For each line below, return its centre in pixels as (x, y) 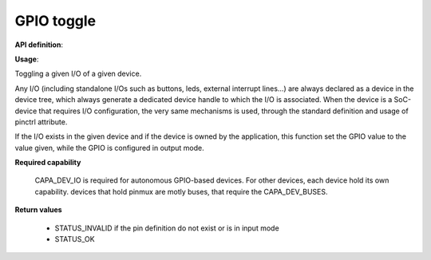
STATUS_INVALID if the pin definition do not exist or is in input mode (167, 228)
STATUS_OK (75, 239)
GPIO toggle (55, 21)
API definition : (39, 45)
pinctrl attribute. (41, 122)
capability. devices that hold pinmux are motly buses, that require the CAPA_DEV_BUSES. (181, 191)
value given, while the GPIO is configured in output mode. (109, 148)
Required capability (48, 163)
